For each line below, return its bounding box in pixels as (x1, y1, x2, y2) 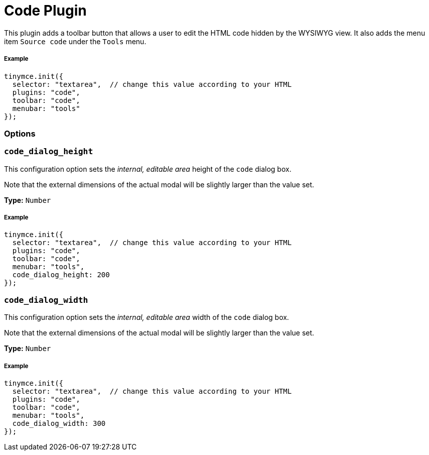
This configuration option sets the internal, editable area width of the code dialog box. (4, 313, 289, 322)
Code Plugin (4, 2, 87, 19)
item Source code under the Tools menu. (4, 37, 147, 46)
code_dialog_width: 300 (12, 419, 106, 427)
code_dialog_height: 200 (12, 271, 110, 279)
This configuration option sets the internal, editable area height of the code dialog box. (4, 164, 292, 173)
